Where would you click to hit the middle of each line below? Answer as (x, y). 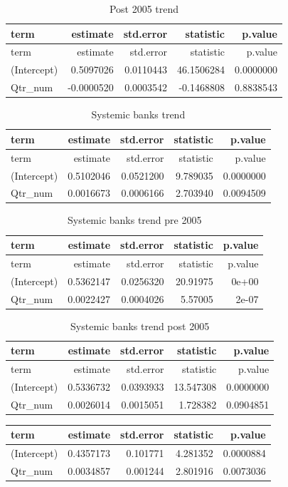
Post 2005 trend (144, 9)
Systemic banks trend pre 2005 (135, 220)
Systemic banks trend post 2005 (140, 325)
